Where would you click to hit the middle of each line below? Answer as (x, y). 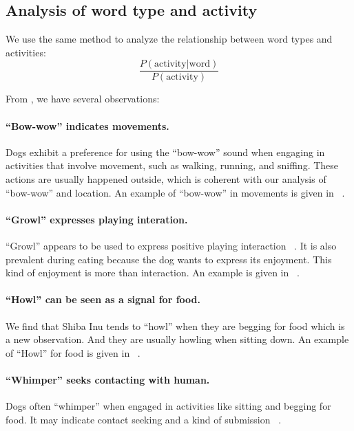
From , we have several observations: (83, 99)
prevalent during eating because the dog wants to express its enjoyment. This (169, 259)
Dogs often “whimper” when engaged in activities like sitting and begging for (168, 406)
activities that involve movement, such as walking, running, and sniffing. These (172, 165)
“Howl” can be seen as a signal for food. (103, 299)
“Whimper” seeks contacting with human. (108, 379)
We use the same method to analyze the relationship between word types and (169, 39)
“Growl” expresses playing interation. (97, 219)
